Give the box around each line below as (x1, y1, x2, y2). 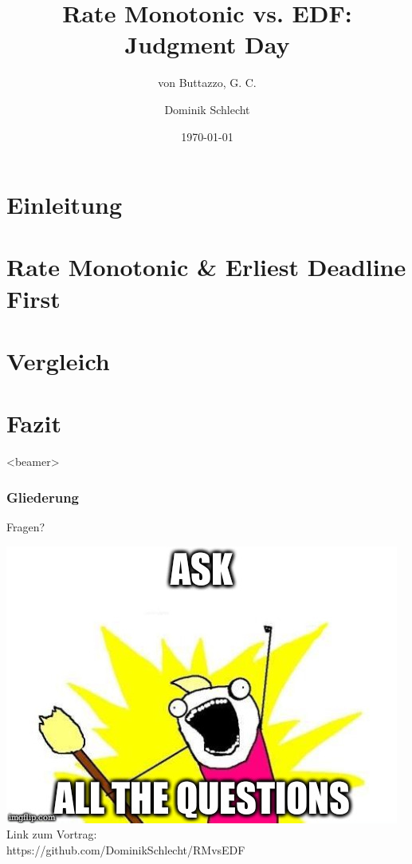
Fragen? (6, 519, 45, 535)
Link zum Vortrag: (6, 826, 97, 842)
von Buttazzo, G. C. (158, 74, 257, 91)
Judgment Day (124, 28, 290, 61)
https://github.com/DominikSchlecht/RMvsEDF (6, 841, 245, 858)
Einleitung (6, 188, 123, 221)
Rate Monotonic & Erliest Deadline (6, 251, 406, 283)
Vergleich (6, 345, 110, 377)
